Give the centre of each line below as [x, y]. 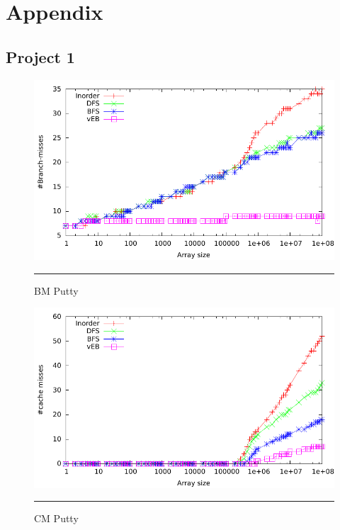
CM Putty [56, 518]
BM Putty [56, 290]
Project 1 [40, 56]
